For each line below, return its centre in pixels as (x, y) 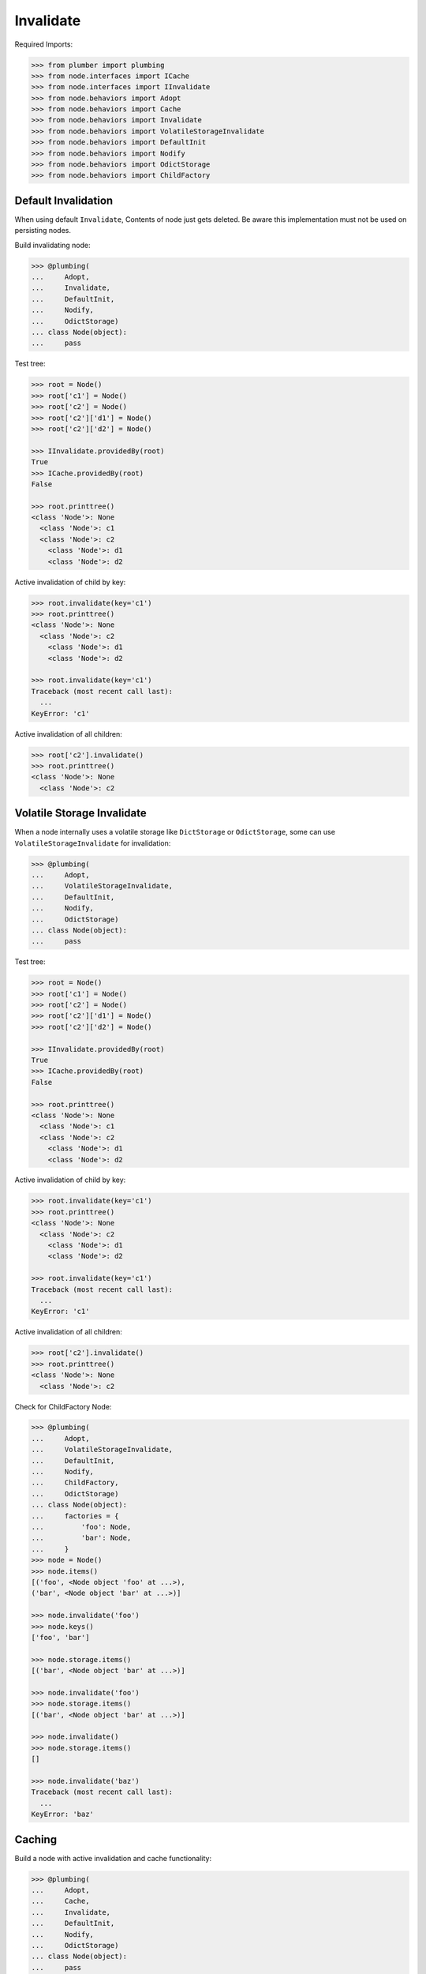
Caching (36, 1839)
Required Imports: (44, 44)
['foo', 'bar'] (60, 1637)
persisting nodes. (43, 231)
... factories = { (75, 1516)
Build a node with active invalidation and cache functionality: (113, 1858)
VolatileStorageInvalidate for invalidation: (93, 843)
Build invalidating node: (52, 245)
